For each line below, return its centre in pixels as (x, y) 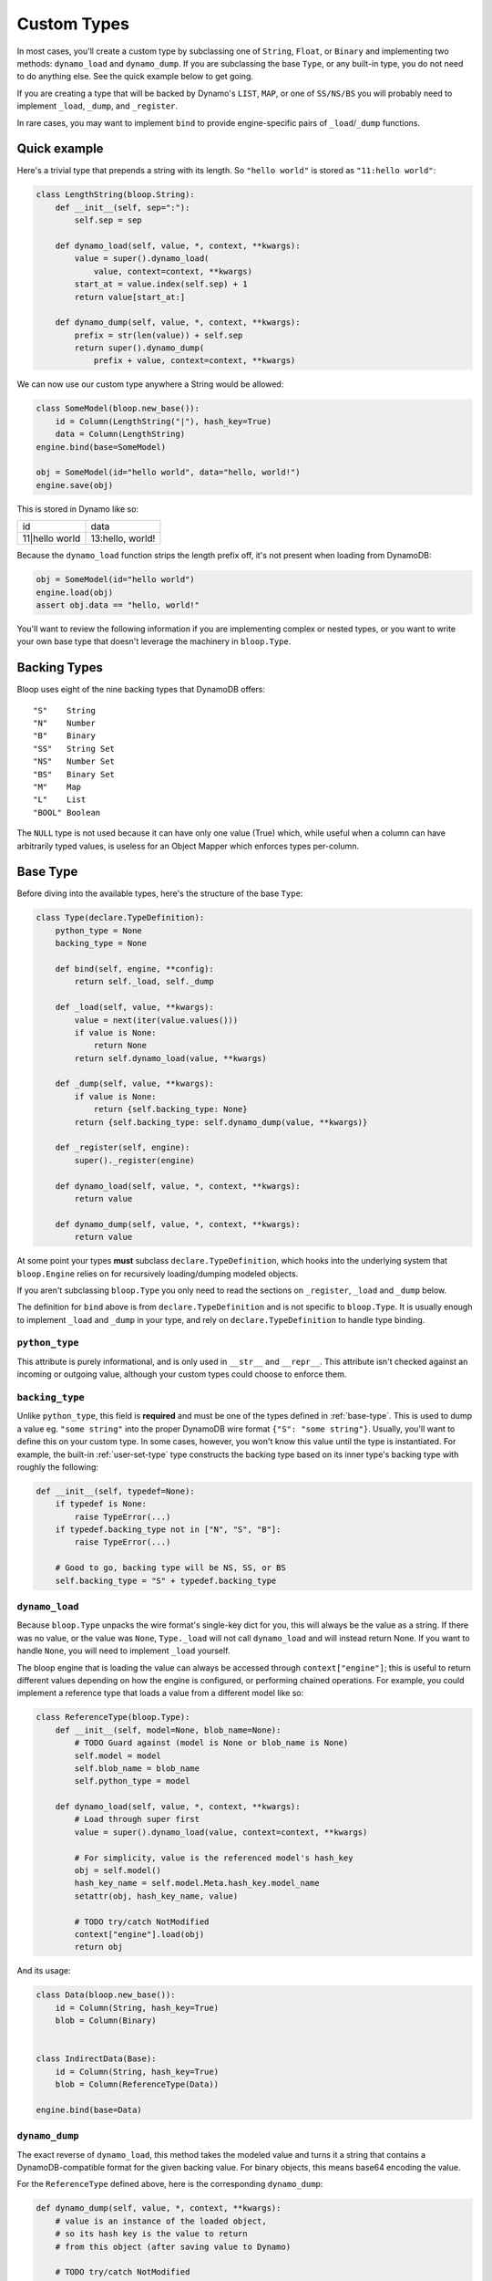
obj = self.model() (118, 1871)
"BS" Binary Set (74, 774)
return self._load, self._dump (144, 982)
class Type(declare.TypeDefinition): (120, 918)
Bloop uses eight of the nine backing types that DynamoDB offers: (141, 690)
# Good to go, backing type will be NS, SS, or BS (170, 1568)
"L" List (60, 800)
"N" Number (64, 723)
